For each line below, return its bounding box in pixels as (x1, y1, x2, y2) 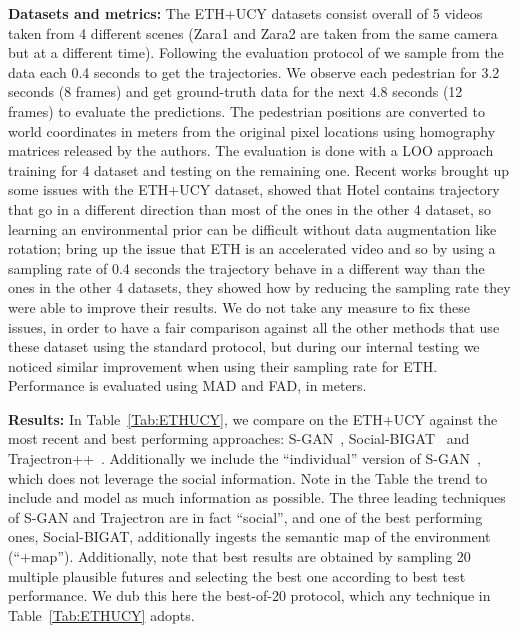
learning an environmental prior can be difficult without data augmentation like (8, 218, 497, 239)
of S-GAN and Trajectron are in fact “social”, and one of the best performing (8, 506, 483, 527)
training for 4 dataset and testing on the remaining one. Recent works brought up (8, 159, 510, 180)
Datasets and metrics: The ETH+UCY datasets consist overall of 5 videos (8, 3, 483, 23)
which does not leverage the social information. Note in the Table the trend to (8, 467, 488, 488)
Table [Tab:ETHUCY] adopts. (8, 604, 195, 625)
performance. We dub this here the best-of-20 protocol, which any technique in (8, 585, 491, 606)
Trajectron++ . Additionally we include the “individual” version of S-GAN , (8, 448, 481, 469)
